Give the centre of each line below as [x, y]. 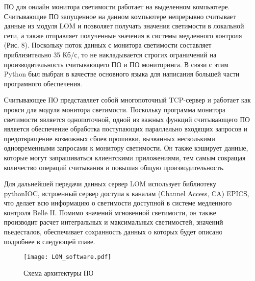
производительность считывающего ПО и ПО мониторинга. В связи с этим [116, 64]
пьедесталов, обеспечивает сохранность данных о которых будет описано [113, 232]
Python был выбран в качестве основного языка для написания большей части [122, 74]
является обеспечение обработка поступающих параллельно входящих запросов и [126, 129]
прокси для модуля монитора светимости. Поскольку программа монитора [115, 109]
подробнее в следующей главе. [50, 241]
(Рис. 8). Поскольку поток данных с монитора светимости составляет [108, 45]
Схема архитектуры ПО [59, 272]
